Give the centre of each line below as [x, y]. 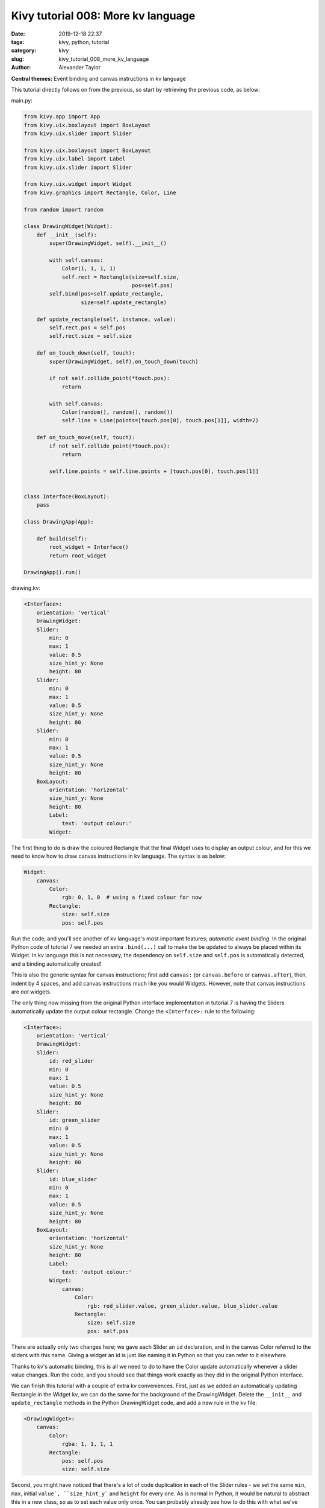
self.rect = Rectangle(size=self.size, [121, 277]
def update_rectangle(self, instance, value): [107, 319]
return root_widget [78, 556]
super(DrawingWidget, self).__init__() [108, 243]
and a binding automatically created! [56, 964]
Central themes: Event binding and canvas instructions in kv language [98, 78]
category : [24, 51]
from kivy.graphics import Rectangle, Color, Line [100, 192]
